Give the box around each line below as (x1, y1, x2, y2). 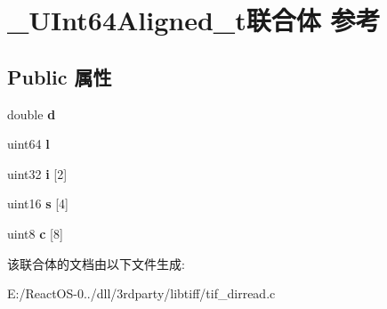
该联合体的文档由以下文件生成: (7, 254, 185, 272)
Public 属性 (7, 62, 112, 90)
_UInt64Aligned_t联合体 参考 (7, 2, 381, 38)
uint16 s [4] (7, 194, 69, 213)
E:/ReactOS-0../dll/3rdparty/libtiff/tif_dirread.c (7, 284, 276, 303)
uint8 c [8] (7, 224, 63, 242)
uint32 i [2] (7, 164, 68, 183)
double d (7, 104, 56, 123)
